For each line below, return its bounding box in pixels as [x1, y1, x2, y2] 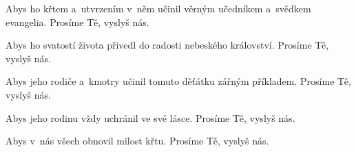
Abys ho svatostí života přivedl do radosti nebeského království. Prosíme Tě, [6, 38, 329, 52]
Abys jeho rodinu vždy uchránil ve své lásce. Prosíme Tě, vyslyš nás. [6, 110, 295, 125]
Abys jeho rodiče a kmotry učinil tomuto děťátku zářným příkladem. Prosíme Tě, [6, 74, 351, 88]
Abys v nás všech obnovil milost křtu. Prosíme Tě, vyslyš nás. [6, 134, 269, 148]
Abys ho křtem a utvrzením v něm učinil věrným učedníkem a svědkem [6, 1, 311, 15]
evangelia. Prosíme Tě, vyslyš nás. [6, 14, 149, 29]
